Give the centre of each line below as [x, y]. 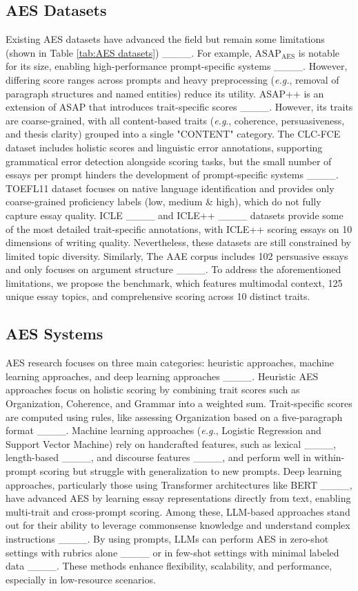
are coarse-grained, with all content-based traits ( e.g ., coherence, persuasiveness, [175, 120]
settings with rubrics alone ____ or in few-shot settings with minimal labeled [172, 552]
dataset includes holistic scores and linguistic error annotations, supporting [164, 147]
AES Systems [54, 334]
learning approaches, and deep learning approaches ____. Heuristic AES [162, 376]
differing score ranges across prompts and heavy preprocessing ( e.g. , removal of [172, 79]
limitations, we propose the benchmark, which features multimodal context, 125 [174, 282]
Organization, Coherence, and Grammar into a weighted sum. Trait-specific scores [179, 403]
